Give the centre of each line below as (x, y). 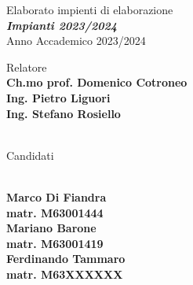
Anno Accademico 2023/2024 (76, 41)
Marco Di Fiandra (56, 196)
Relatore (27, 67)
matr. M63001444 (55, 212)
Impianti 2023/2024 (62, 25)
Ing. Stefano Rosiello (64, 113)
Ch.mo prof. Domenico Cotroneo (97, 82)
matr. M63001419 (55, 243)
